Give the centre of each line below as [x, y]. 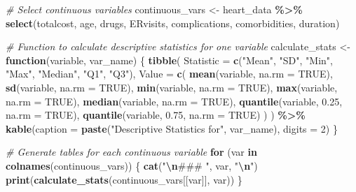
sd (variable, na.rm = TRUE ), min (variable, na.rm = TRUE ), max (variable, [172, 87]
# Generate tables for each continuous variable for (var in [131, 152]
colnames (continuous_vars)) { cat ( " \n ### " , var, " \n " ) [132, 165]
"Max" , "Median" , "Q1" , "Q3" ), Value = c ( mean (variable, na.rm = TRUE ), [169, 74]
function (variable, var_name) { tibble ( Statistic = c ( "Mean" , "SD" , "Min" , [169, 60]
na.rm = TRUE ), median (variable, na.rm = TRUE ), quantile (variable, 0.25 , [174, 101]
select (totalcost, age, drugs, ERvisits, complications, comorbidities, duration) [173, 23]
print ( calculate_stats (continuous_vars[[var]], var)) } [124, 179]
